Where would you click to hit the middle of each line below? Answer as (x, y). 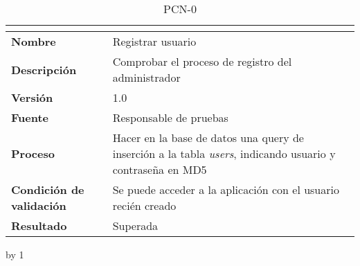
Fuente (30, 117)
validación (39, 205)
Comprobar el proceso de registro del (202, 61)
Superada (135, 225)
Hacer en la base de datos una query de (208, 138)
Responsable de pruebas (170, 117)
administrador (146, 77)
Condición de (48, 189)
